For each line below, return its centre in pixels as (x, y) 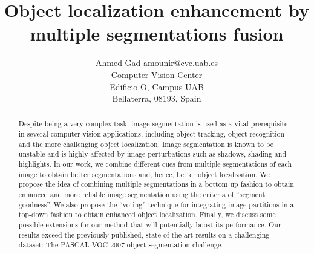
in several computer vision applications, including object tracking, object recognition (152, 134)
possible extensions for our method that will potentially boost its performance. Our (150, 225)
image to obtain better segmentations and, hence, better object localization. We (144, 174)
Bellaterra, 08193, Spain (157, 98)
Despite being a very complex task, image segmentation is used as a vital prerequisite (153, 124)
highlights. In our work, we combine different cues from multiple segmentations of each (155, 164)
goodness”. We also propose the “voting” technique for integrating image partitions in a (156, 204)
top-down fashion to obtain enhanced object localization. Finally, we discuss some (147, 214)
